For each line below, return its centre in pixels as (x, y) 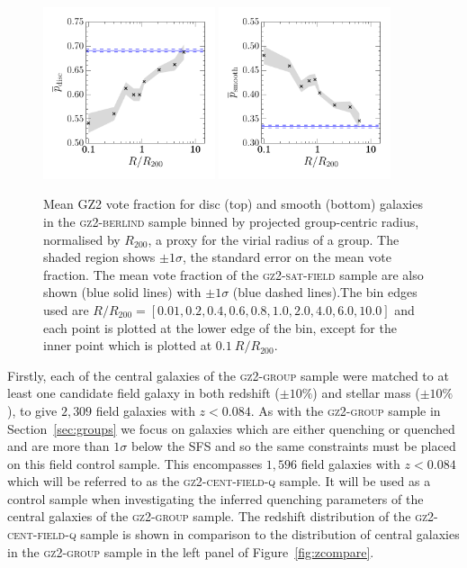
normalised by (82, 239)
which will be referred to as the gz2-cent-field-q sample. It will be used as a (219, 481)
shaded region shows (99, 257)
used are (66, 309)
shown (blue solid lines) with (122, 292)
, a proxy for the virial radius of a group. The (274, 239)
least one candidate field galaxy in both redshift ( (144, 393)
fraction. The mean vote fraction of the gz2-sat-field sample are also (233, 274)
